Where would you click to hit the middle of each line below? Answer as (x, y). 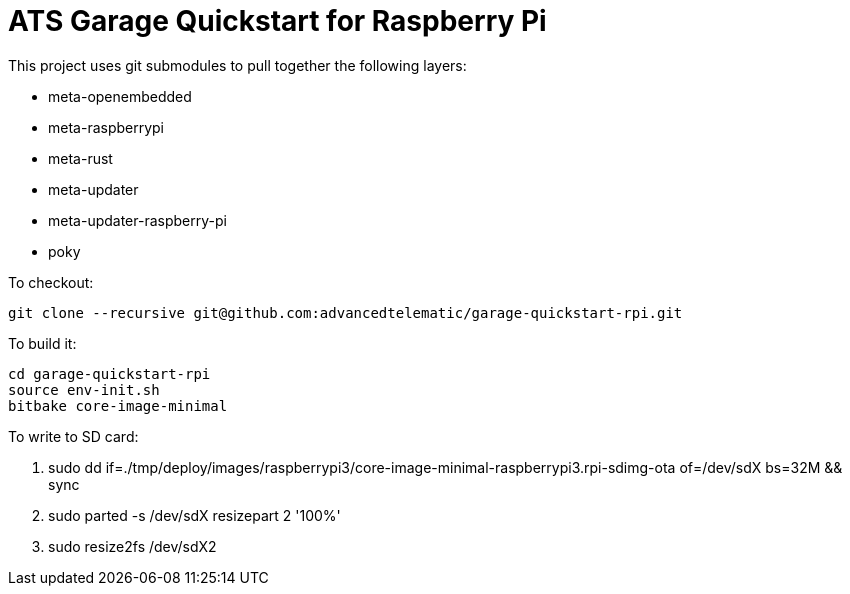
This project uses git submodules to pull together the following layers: (237, 65)
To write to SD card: (73, 436)
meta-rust (80, 158)
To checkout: (51, 282)
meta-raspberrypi (106, 127)
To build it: (42, 343)
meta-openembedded (120, 96)
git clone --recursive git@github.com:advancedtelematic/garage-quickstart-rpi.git (345, 312)
